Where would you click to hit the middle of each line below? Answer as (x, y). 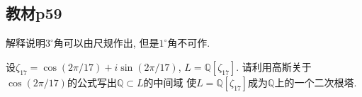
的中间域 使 (170, 82)
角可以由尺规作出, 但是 (106, 43)
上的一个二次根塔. (316, 82)
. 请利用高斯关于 (274, 66)
